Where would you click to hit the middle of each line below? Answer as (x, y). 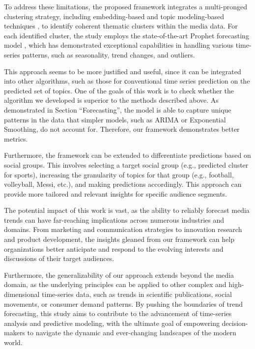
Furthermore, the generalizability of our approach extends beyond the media (119, 275)
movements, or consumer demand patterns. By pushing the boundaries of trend (124, 304)
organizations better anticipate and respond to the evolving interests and (114, 248)
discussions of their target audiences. (59, 258)
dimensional (22, 294)
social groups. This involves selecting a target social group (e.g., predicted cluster (126, 164)
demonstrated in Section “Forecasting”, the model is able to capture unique (118, 109)
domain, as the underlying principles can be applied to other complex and (115, 284)
